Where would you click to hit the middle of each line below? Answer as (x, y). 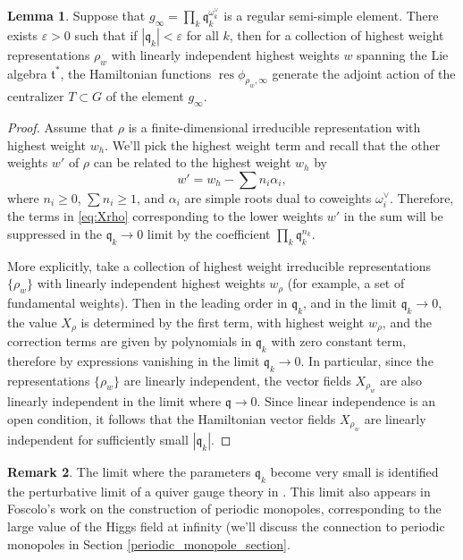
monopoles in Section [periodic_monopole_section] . (149, 543)
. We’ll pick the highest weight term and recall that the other (273, 144)
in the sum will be (393, 216)
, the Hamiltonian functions (136, 73)
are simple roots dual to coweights (278, 197)
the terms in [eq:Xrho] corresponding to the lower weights (165, 216)
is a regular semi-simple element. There (331, 15)
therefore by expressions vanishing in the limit (134, 360)
